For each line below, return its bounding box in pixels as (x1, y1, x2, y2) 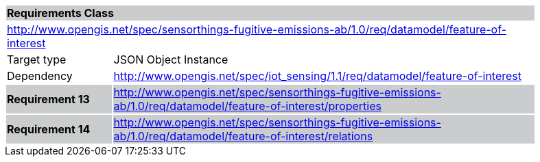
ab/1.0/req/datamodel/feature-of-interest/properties (113, 99, 381, 113)
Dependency (7, 69, 73, 83)
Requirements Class (7, 6, 114, 20)
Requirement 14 (7, 122, 91, 136)
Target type (7, 53, 67, 66)
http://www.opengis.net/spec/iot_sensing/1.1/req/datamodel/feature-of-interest (113, 69, 522, 83)
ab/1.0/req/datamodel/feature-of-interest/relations (113, 129, 373, 143)
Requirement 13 (7, 92, 90, 106)
